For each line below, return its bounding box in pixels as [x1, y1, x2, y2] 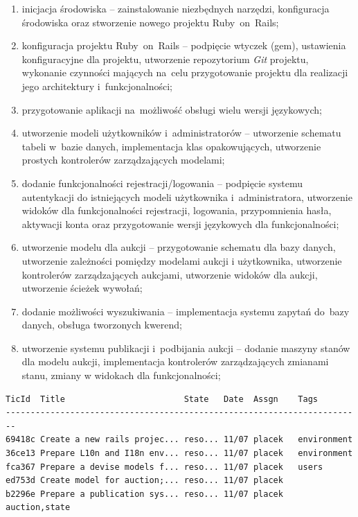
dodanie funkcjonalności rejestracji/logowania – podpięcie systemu [21, 175, 303, 190]
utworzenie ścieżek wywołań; [21, 281, 143, 295]
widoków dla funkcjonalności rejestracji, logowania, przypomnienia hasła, [21, 203, 332, 218]
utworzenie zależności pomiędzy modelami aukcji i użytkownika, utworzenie [21, 253, 342, 268]
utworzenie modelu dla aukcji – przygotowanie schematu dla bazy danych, [21, 240, 336, 254]
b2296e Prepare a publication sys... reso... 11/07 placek [6, 489, 283, 499]
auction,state [6, 502, 71, 513]
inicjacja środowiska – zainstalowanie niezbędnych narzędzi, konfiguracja [21, 1, 330, 15]
